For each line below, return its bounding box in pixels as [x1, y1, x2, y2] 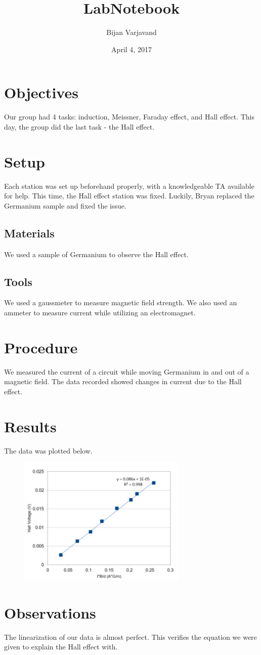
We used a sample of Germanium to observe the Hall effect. [4, 249, 189, 259]
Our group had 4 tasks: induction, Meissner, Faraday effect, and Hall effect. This [4, 111, 255, 122]
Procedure [4, 337, 78, 357]
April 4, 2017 [111, 44, 152, 54]
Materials [4, 225, 55, 240]
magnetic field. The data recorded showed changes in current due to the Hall [4, 376, 242, 387]
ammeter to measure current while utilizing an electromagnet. [4, 307, 196, 317]
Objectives [4, 82, 78, 103]
